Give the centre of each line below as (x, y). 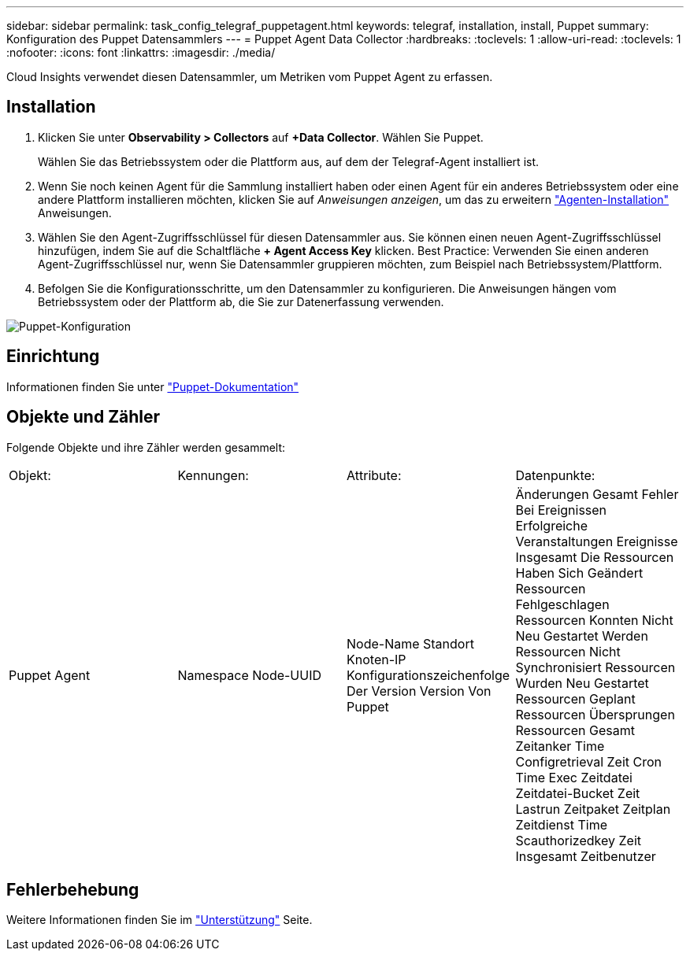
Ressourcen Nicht (568, 651)
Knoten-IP (377, 659)
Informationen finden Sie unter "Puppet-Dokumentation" (153, 386)
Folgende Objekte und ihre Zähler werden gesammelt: (146, 447)
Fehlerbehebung (73, 889)
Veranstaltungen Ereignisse (597, 541)
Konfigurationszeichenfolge (428, 675)
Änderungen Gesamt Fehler (597, 494)
